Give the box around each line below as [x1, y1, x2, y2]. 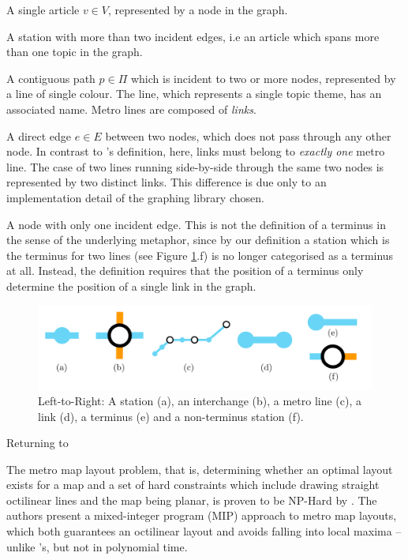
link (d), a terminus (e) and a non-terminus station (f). [38, 408, 304, 424]
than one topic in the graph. [6, 43, 143, 60]
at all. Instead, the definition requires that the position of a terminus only [6, 262, 364, 279]
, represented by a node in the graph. [108, 2, 288, 17]
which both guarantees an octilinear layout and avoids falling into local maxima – [6, 523, 402, 539]
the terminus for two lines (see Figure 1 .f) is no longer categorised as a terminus [6, 246, 394, 263]
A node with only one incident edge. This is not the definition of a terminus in [6, 216, 386, 232]
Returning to [6, 434, 69, 451]
